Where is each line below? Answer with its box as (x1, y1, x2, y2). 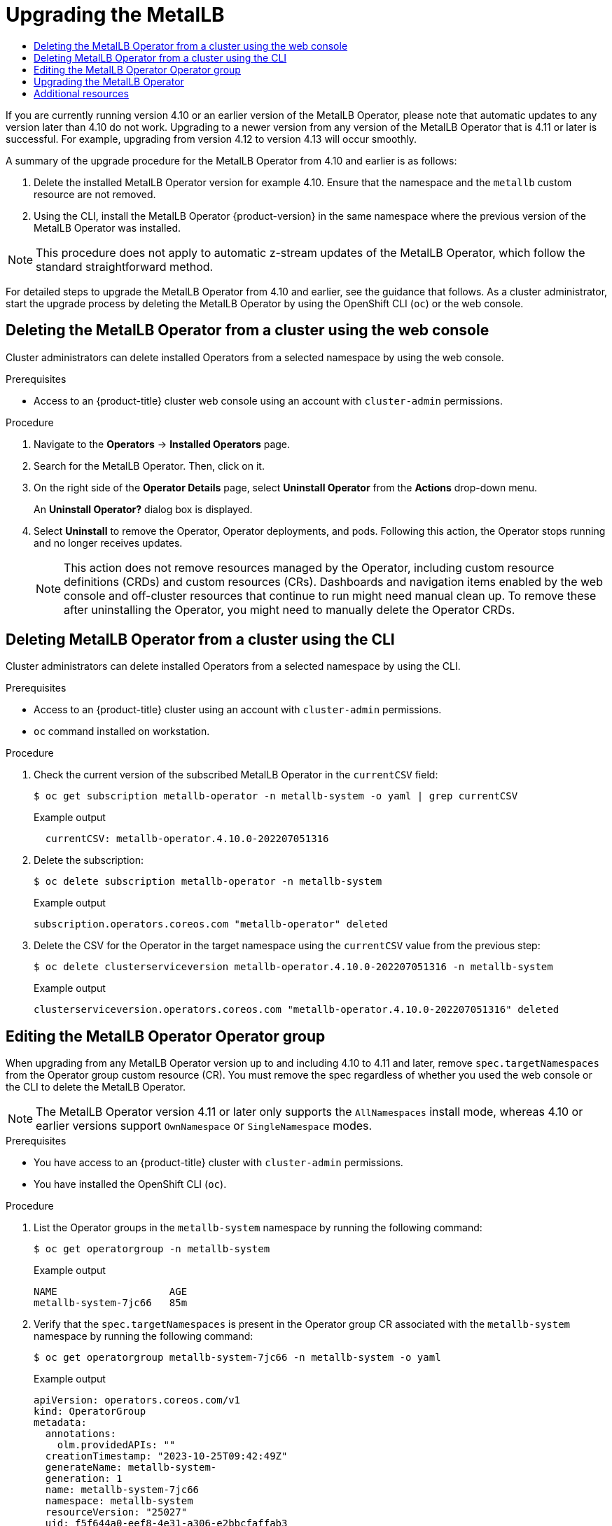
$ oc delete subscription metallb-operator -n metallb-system (34, 876, 382, 888)
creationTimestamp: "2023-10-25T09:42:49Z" (45, 1450, 288, 1462)
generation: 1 (45, 1473, 123, 1485)
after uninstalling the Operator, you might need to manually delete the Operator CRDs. (64, 602, 515, 617)
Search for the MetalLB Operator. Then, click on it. (34, 459, 265, 472)
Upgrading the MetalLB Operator (34, 75, 184, 87)
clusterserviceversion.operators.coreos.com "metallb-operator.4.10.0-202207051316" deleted (34, 1004, 559, 1016)
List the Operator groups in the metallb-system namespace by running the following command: (34, 1221, 482, 1234)
